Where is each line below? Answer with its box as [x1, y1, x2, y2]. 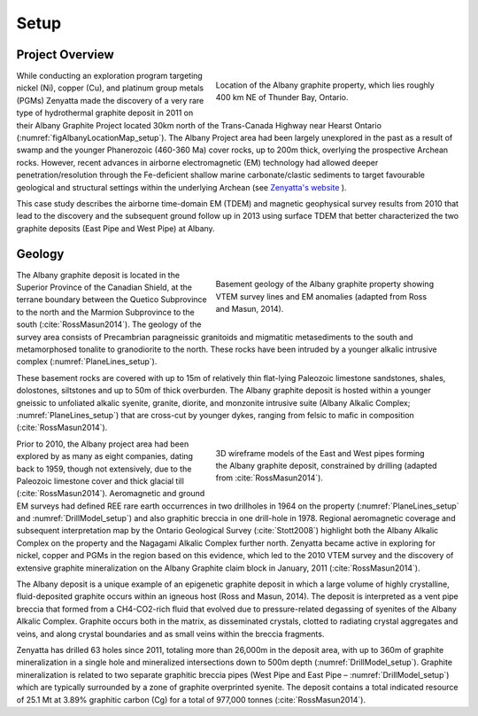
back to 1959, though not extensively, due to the [16, 463, 192, 474]
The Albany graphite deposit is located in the [16, 269, 181, 280]
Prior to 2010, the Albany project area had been [16, 439, 189, 449]
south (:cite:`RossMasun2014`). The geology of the [16, 319, 202, 330]
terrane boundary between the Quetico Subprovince [16, 294, 207, 305]
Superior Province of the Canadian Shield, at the [16, 282, 192, 292]
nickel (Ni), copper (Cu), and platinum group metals [16, 82, 204, 93]
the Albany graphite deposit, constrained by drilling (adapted [215, 460, 437, 471]
